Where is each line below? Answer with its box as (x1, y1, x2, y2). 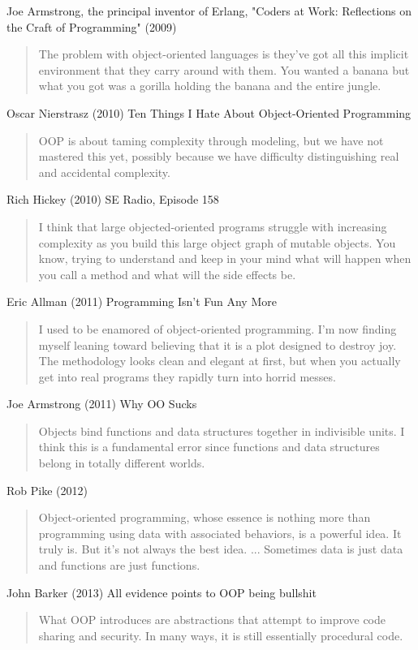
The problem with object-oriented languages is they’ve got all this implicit (38, 45, 409, 62)
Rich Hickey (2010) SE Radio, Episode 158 (6, 191, 219, 208)
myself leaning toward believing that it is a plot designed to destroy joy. (38, 336, 397, 353)
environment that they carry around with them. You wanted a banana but (38, 61, 410, 78)
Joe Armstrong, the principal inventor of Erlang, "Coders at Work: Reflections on (6, 2, 412, 19)
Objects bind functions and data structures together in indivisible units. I (38, 422, 405, 439)
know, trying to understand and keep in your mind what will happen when (38, 250, 412, 267)
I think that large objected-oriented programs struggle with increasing (38, 217, 387, 235)
